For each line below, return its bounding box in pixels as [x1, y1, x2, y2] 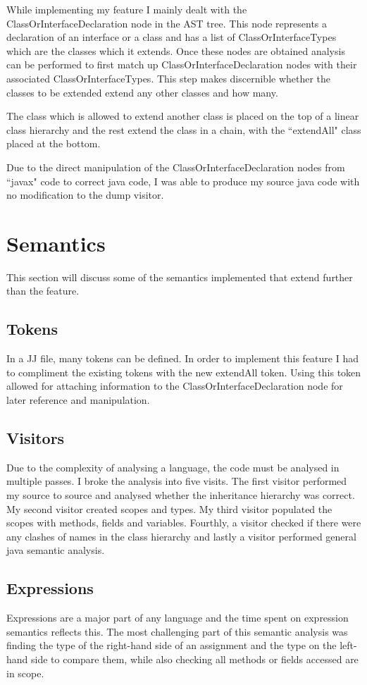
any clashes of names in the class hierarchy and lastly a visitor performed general [6, 529, 356, 543]
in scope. [6, 665, 44, 680]
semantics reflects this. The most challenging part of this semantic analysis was [6, 624, 348, 638]
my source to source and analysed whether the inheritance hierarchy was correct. [6, 488, 355, 502]
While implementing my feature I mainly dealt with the [6, 2, 247, 16]
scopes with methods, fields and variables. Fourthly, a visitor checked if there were [6, 515, 361, 530]
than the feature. [6, 283, 80, 298]
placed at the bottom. [6, 136, 101, 151]
